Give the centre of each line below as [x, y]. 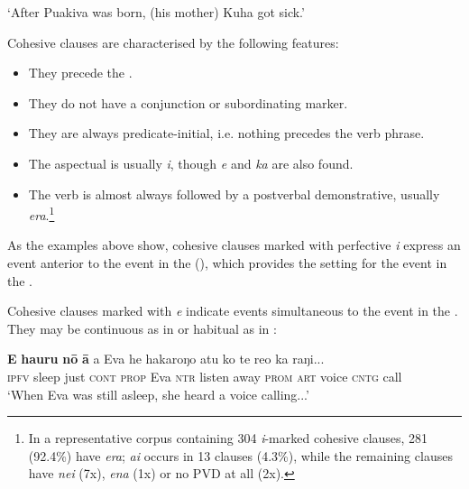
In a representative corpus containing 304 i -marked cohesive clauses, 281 [228, 438]
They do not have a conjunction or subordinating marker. [188, 102]
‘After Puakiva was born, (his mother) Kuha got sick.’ [156, 12]
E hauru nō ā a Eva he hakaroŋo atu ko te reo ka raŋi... [166, 359]
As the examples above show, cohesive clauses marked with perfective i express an [234, 245]
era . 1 [41, 213]
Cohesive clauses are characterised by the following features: [173, 42]
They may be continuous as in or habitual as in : [142, 328]
